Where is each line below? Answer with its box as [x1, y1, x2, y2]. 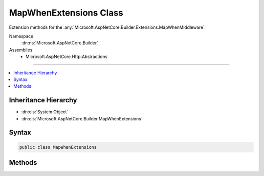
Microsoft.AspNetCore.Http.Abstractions [25, 54, 108, 59]
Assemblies [9, 47, 33, 53]
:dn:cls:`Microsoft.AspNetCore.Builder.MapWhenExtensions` [21, 116, 143, 121]
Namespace [9, 33, 34, 39]
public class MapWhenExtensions [19, 144, 97, 150]
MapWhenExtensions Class [9, 7, 124, 18]
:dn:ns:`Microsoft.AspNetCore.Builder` [21, 40, 99, 46]
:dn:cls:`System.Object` [21, 109, 68, 115]
